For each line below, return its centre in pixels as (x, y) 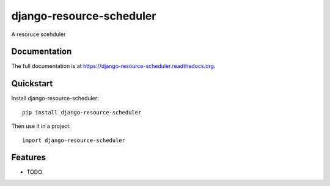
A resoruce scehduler (38, 34)
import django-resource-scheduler (74, 140)
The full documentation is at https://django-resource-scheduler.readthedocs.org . (113, 66)
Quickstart (32, 84)
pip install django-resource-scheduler (82, 112)
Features (28, 158)
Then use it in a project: (41, 126)
